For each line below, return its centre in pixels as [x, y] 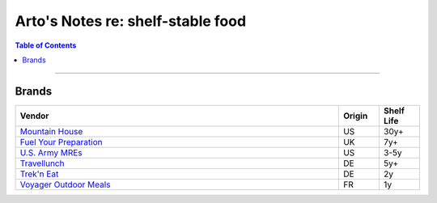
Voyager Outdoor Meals [65, 184]
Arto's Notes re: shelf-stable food [131, 21]
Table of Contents [46, 45]
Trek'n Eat [39, 174]
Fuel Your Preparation [61, 142]
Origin [355, 116]
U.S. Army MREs [51, 152]
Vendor [34, 116]
